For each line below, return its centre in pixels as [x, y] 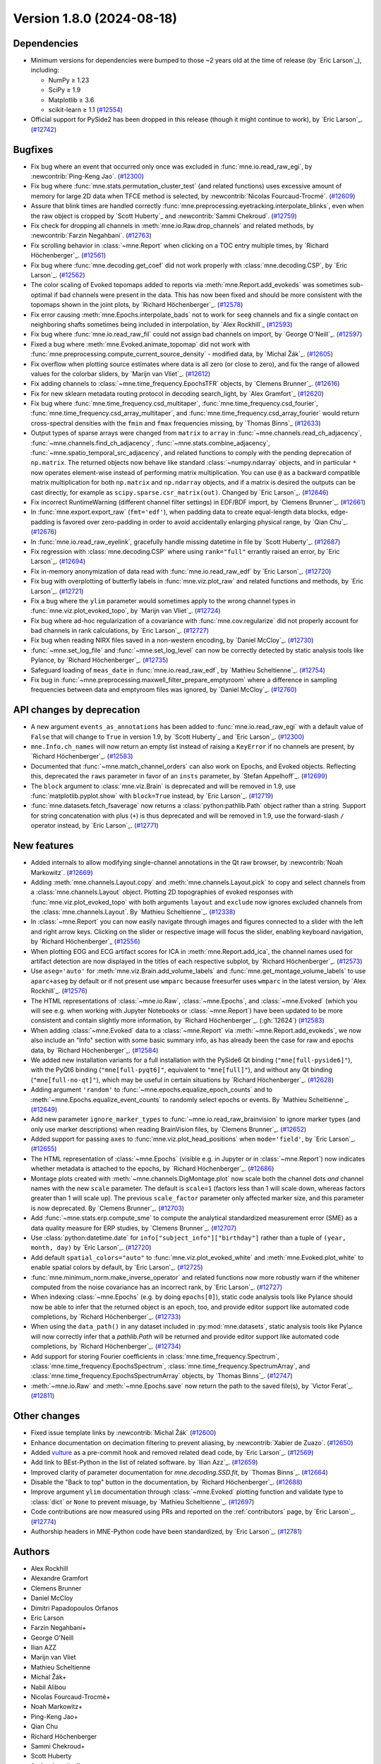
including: [45, 70]
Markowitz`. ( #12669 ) [62, 872]
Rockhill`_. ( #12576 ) [59, 991]
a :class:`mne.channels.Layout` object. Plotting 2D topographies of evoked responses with [162, 892]
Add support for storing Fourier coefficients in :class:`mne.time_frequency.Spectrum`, [155, 1356]
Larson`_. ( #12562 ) [58, 275]
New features [43, 846]
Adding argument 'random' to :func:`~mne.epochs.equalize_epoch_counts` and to [152, 1089]
